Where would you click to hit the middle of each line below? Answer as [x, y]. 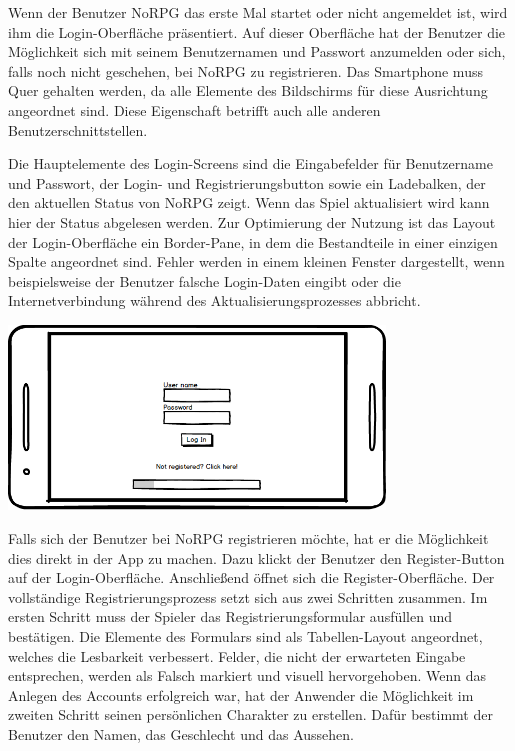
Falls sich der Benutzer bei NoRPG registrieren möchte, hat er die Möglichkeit [248, 538]
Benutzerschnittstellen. [78, 129]
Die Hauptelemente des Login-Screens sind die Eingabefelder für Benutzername [250, 163]
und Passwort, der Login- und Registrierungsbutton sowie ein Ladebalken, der [247, 182]
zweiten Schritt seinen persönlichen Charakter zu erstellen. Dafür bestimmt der [250, 714]
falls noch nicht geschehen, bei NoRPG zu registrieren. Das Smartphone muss [245, 70]
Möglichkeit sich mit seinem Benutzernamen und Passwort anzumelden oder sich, [257, 51]
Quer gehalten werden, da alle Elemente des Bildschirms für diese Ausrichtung [248, 90]
